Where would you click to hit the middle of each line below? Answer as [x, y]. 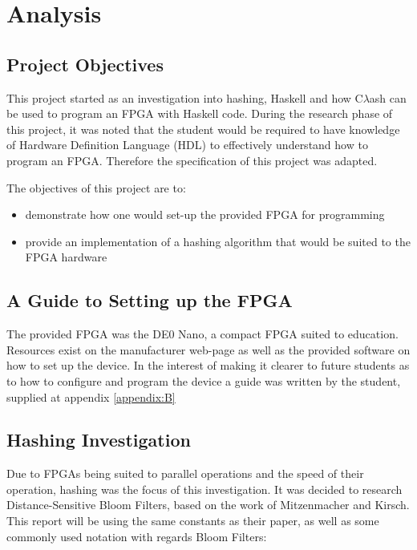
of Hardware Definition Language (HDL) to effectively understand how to [187, 145]
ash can [388, 97]
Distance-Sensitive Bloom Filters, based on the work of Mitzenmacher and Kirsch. [208, 505]
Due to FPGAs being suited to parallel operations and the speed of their [185, 473]
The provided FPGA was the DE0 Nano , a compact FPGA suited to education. [202, 334]
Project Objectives [85, 64]
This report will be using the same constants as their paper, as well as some [193, 521]
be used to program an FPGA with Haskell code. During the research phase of [200, 113]
